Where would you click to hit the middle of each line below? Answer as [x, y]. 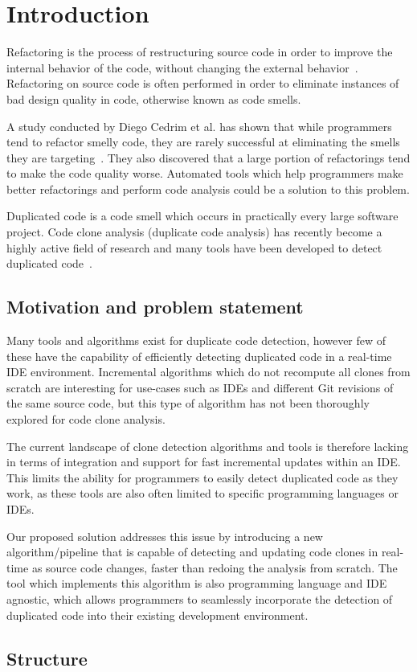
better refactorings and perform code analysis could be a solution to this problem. [208, 188]
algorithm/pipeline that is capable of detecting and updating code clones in [192, 552]
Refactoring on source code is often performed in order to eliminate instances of [203, 83]
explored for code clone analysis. [86, 419]
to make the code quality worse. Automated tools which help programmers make [205, 173]
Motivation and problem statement [155, 307]
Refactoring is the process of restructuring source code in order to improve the [200, 52]
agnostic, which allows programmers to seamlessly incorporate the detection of [200, 598]
